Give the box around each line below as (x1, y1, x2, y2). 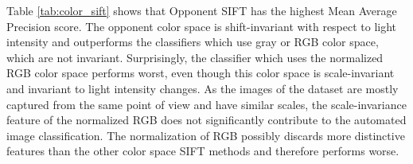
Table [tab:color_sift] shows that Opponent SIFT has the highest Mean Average (6, 2, 397, 18)
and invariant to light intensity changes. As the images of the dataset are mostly (6, 80, 399, 96)
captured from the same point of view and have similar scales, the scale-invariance (6, 96, 407, 112)
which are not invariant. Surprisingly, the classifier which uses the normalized (6, 49, 384, 65)
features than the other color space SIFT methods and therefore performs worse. (6, 143, 399, 159)
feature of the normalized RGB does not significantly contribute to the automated (6, 111, 407, 128)
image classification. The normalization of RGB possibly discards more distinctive (6, 127, 405, 143)
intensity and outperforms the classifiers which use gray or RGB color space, (6, 33, 379, 50)
